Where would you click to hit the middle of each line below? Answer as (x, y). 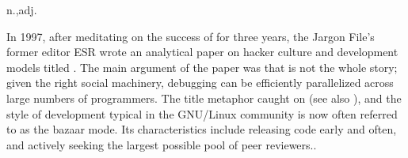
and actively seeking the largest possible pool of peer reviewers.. (162, 144)
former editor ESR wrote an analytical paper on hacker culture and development (202, 52)
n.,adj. (22, 9)
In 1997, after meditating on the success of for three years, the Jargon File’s (191, 36)
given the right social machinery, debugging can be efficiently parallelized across (200, 83)
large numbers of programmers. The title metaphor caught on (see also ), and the (204, 98)
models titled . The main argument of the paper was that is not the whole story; (202, 67)
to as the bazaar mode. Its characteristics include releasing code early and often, (202, 129)
